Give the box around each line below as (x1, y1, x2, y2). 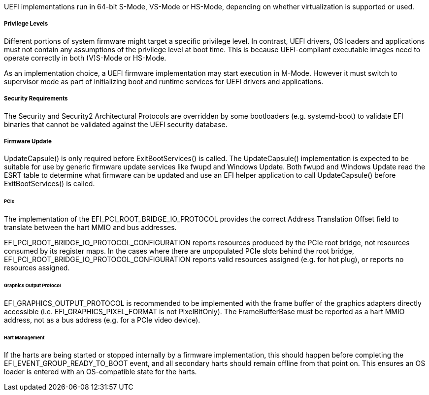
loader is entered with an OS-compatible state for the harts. (4, 367, 197, 376)
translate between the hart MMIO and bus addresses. (4, 223, 177, 232)
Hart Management (4, 334, 45, 340)
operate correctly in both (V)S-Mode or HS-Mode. (4, 53, 166, 62)
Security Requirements (4, 95, 68, 102)
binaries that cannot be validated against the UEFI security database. (4, 120, 228, 129)
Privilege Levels (4, 20, 48, 28)
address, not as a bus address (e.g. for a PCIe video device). (4, 315, 200, 324)
